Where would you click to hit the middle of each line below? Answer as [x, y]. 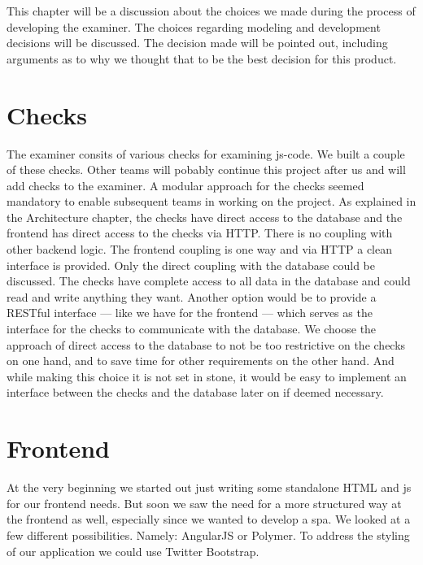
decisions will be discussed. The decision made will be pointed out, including [197, 43]
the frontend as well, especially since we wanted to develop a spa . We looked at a [209, 519]
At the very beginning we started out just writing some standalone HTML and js [209, 487]
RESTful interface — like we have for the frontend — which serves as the [190, 313]
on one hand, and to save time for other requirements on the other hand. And [201, 361]
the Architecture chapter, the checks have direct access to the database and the [205, 217]
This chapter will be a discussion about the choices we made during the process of [211, 11]
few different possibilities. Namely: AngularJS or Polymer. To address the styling [208, 535]
